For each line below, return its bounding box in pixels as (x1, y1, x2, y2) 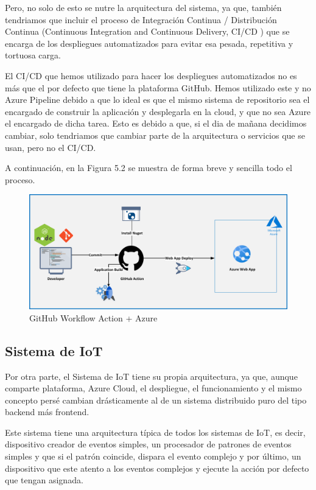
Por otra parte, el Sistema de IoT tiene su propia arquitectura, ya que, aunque (5, 369, 298, 382)
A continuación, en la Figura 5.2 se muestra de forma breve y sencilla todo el (5, 161, 292, 174)
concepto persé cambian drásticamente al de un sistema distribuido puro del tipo (5, 393, 307, 406)
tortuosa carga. (5, 49, 61, 61)
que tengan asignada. (5, 474, 83, 486)
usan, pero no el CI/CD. (5, 141, 96, 153)
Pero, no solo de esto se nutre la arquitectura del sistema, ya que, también (5, 1, 282, 13)
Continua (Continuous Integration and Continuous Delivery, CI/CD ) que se (5, 25, 290, 38)
